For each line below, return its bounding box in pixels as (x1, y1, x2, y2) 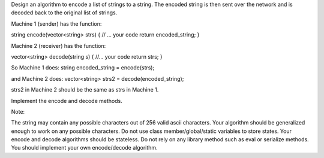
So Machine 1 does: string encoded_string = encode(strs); (11, 64, 155, 71)
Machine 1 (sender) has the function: (11, 20, 102, 27)
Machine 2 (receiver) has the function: (11, 42, 106, 49)
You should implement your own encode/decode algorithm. (11, 144, 158, 151)
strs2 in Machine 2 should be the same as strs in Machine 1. (11, 86, 159, 93)
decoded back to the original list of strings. (11, 9, 118, 16)
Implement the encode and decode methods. (11, 97, 122, 104)
